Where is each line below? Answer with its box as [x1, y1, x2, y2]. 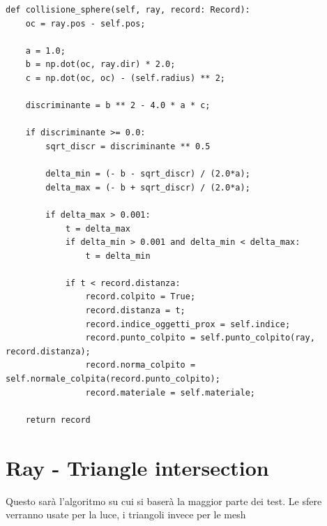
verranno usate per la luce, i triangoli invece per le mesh [6, 507, 246, 522]
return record [25, 414, 91, 425]
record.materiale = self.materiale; [85, 387, 255, 398]
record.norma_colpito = [85, 360, 196, 370]
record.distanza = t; [85, 306, 185, 316]
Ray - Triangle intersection [6, 453, 269, 481]
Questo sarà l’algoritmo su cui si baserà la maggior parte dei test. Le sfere [6, 493, 322, 508]
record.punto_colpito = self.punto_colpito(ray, [85, 333, 315, 343]
